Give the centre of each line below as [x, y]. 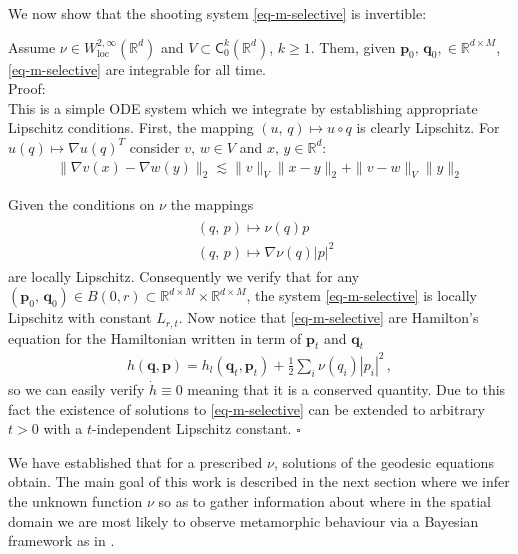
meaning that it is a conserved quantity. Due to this [346, 388]
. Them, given [353, 46]
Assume [32, 46]
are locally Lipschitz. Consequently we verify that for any [184, 275]
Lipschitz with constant [80, 317]
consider [154, 146]
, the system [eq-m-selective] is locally [361, 295]
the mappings [212, 204]
